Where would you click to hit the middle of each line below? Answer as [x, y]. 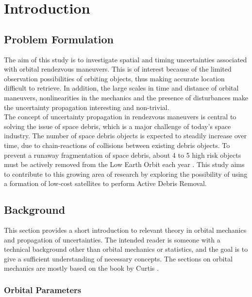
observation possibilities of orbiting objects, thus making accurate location [114, 78]
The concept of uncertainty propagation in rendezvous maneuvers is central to [120, 117]
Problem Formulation [59, 39]
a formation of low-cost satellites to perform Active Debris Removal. [105, 183]
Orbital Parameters [43, 289]
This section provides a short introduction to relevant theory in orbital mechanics [125, 230]
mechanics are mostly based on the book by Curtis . [81, 268]
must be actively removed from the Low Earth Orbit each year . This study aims [124, 164]
